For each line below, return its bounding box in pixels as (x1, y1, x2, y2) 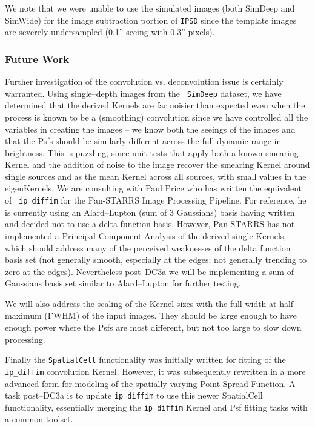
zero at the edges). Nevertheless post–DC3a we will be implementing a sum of (5, 265, 294, 277)
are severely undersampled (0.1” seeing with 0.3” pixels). (5, 25, 215, 38)
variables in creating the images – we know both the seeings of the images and (5, 122, 296, 135)
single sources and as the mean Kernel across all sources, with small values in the (5, 170, 307, 182)
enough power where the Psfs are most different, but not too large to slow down (5, 321, 302, 334)
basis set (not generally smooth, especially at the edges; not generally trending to (5, 253, 307, 266)
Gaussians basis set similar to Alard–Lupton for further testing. (5, 277, 241, 290)
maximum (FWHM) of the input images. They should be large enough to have (5, 309, 297, 322)
